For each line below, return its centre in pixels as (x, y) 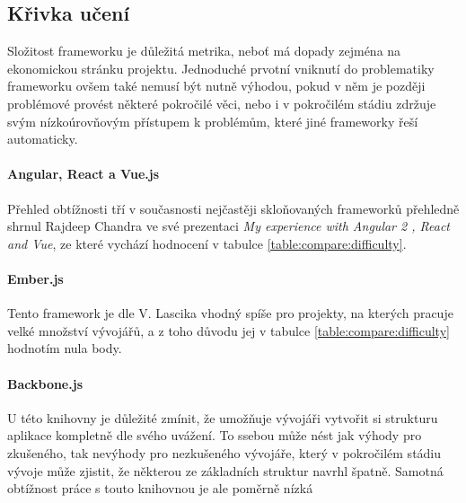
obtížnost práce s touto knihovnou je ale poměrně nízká (160, 488)
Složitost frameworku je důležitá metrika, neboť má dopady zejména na (204, 51)
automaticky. (43, 139)
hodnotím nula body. (65, 348)
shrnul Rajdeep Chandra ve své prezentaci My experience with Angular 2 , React (229, 226)
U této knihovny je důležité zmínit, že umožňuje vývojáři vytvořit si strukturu (223, 417)
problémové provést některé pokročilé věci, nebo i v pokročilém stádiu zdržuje (222, 103)
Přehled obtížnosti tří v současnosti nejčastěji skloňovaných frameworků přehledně (233, 208)
